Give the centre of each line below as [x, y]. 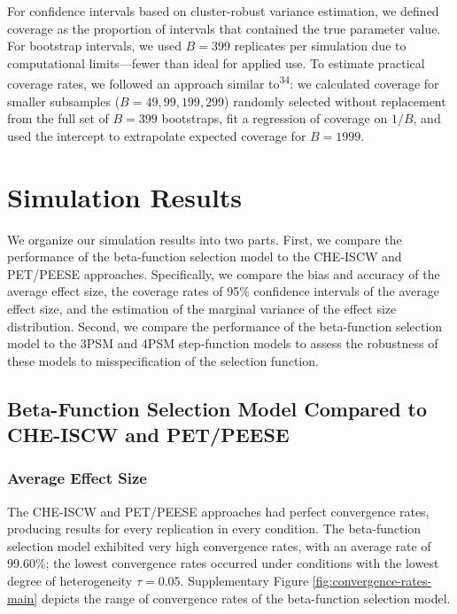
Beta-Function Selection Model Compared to [217, 408]
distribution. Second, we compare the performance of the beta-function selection [225, 326]
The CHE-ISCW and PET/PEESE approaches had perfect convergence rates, [218, 511]
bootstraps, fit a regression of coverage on [275, 118]
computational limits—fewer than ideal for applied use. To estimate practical [216, 62]
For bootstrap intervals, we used [94, 46]
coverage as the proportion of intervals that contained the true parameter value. [224, 28]
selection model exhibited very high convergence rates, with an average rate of [219, 545]
